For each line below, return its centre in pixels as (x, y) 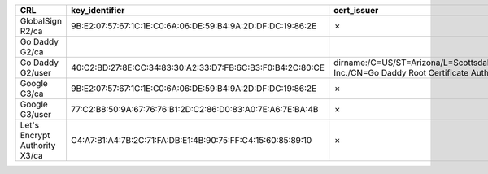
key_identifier (98, 10)
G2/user (36, 73)
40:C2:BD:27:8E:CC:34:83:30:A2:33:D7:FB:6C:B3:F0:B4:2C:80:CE (198, 67)
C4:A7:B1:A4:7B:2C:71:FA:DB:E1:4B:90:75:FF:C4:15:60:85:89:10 (191, 140)
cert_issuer (356, 10)
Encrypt (35, 135)
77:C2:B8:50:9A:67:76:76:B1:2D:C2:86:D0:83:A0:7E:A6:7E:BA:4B (194, 109)
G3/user (36, 114)
